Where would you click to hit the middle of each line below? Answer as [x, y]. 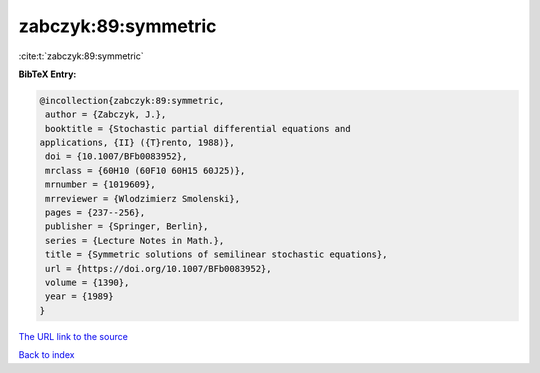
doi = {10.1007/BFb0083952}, [116, 156]
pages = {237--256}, [95, 213]
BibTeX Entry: [47, 74]
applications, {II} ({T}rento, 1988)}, [137, 143]
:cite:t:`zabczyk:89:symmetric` [81, 56]
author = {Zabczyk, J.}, [106, 114]
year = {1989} [79, 296]
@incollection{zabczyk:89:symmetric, [132, 100]
